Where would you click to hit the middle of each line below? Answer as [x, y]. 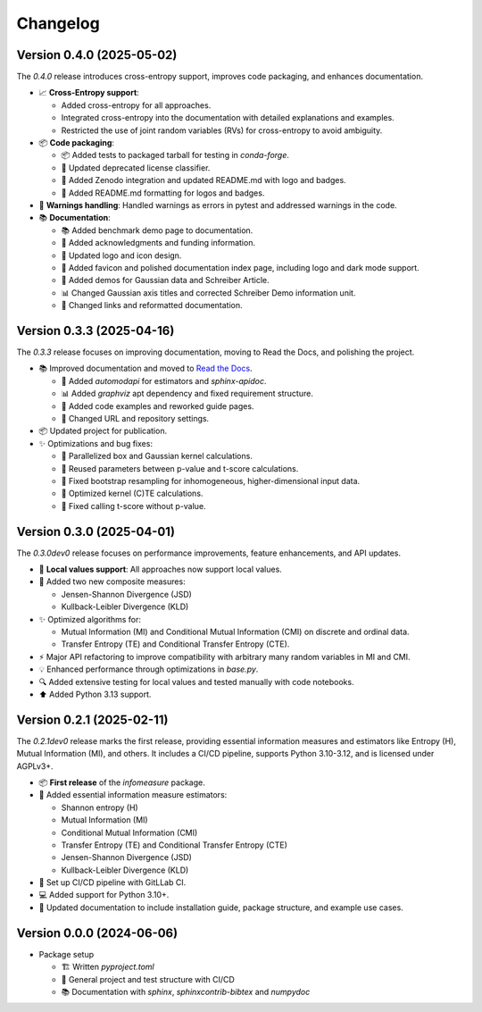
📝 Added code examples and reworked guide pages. [158, 406]
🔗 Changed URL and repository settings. [135, 418]
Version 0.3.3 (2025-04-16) [96, 330]
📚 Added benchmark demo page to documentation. [157, 230]
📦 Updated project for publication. [103, 431]
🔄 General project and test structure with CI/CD [148, 979]
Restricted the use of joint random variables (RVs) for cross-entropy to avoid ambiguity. [222, 130]
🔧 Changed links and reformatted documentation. [152, 305]
